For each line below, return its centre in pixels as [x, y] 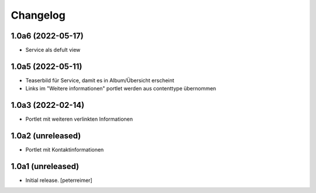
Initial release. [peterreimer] [59, 180]
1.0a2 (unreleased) [46, 136]
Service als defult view [53, 50]
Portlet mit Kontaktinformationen [65, 150]
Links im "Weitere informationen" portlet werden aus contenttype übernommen [121, 89]
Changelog [38, 15]
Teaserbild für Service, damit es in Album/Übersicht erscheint [100, 80]
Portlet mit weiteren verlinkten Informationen [79, 119]
